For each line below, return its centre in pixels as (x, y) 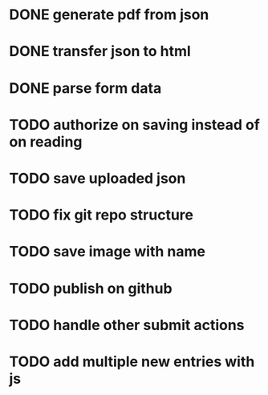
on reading (46, 141)
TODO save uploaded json (97, 178)
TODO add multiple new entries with (132, 361)
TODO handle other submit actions (127, 325)
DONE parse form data (85, 88)
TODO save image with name (107, 252)
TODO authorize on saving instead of (134, 125)
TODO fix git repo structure (101, 215)
